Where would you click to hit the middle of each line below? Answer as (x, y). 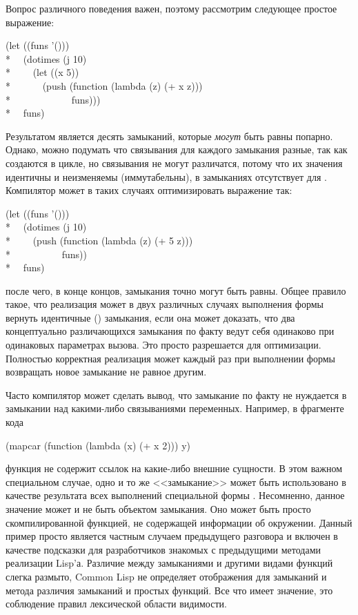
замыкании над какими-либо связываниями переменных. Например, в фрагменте (175, 408)
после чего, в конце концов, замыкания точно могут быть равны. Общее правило (176, 290)
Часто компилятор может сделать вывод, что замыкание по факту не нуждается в (176, 394)
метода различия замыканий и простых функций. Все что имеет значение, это (169, 590)
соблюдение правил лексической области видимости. (116, 604)
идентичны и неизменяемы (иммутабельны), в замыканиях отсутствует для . (166, 176)
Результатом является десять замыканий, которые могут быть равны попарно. (169, 136)
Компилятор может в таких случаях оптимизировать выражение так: (149, 190)
